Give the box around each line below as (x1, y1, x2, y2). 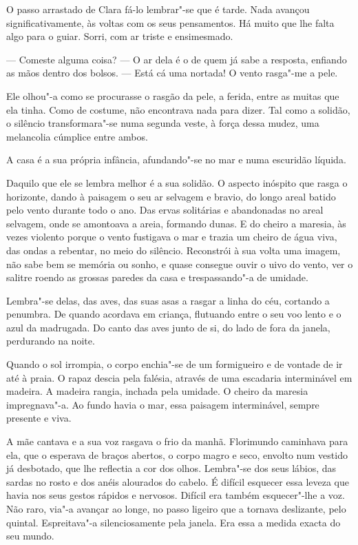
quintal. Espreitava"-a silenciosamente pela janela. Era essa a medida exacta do (6, 515, 341, 529)
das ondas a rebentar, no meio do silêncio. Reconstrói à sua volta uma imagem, (6, 243, 341, 257)
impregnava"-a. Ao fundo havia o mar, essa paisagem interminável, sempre (6, 397, 319, 411)
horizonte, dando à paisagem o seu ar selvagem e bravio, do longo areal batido (6, 189, 336, 203)
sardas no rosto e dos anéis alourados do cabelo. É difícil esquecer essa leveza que (6, 474, 349, 489)
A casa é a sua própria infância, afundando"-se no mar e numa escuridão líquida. (6, 152, 346, 167)
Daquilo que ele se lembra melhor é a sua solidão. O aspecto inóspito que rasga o (6, 175, 348, 189)
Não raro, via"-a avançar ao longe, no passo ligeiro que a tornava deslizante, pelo (6, 502, 346, 515)
